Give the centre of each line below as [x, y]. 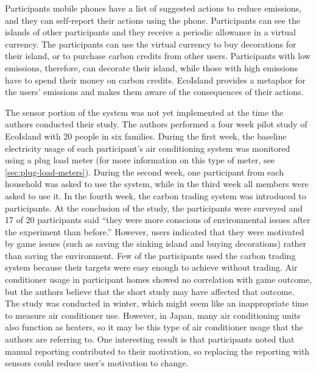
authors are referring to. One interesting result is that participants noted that [150, 339]
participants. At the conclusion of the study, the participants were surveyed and [154, 208]
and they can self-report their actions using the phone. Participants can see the [153, 20]
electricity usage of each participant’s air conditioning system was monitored [148, 148]
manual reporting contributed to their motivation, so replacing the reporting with [157, 351]
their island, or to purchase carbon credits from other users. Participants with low [158, 56]
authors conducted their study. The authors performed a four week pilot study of [156, 124]
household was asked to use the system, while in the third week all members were [157, 184]
